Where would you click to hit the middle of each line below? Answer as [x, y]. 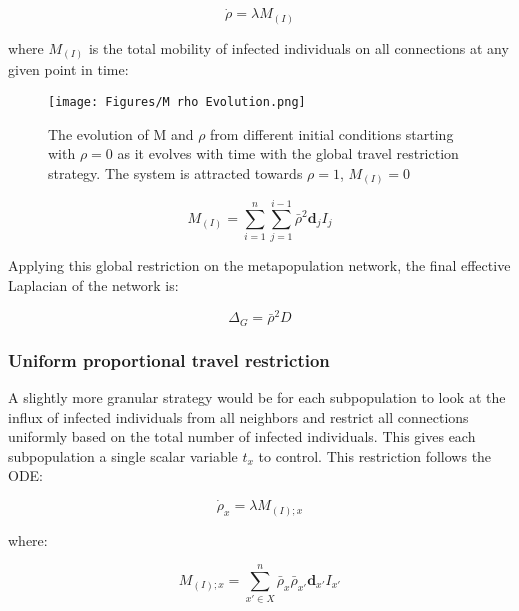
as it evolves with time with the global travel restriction [288, 153]
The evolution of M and [121, 133]
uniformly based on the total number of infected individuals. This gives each [242, 436]
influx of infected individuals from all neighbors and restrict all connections [238, 416]
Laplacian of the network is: [93, 284]
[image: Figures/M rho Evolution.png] [177, 101]
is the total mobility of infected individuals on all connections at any [298, 47]
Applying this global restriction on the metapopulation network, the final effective [259, 265]
